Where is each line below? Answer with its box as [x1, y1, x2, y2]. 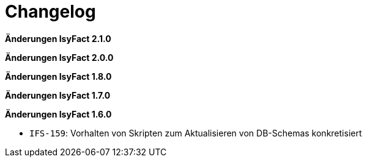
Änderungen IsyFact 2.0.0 [5, 52, 114, 63]
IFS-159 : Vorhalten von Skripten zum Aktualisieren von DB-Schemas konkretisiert [29, 127, 362, 138]
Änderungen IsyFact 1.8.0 [5, 71, 112, 82]
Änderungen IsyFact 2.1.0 [5, 33, 111, 44]
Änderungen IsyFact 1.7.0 [5, 90, 111, 100]
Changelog [5, 1, 96, 22]
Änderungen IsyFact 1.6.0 [5, 108, 112, 119]
